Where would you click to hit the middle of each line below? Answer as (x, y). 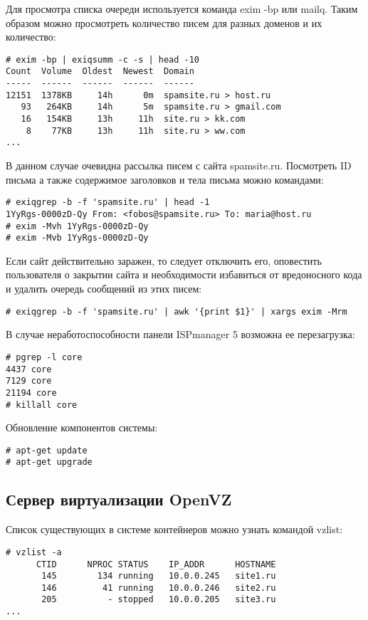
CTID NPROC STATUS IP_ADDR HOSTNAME (156, 564)
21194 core (31, 393)
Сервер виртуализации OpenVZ (119, 499)
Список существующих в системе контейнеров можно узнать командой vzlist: (174, 529)
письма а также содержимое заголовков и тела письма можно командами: (165, 179)
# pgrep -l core (44, 357)
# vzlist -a (34, 552)
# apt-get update (47, 450)
